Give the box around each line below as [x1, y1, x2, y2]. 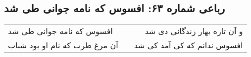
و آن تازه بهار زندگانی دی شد [145, 25, 243, 37]
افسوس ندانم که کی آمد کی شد [134, 39, 243, 51]
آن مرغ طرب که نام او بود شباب [8, 39, 118, 51]
